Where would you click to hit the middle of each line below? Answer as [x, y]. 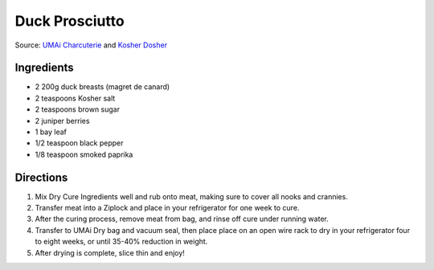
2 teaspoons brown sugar [78, 109]
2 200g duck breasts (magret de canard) [102, 87]
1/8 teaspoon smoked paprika [84, 154]
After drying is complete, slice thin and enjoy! [110, 252]
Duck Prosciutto [70, 21]
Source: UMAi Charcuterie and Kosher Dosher [91, 45]
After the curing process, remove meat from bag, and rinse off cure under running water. [182, 219]
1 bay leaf [51, 132]
